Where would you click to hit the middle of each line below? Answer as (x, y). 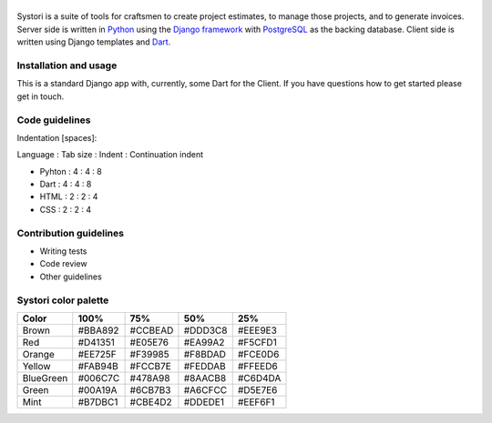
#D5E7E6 (257, 389)
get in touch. (41, 96)
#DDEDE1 (204, 402)
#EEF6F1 (256, 402)
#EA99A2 (204, 342)
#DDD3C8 (205, 330)
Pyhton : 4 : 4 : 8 (71, 171)
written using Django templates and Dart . (94, 42)
